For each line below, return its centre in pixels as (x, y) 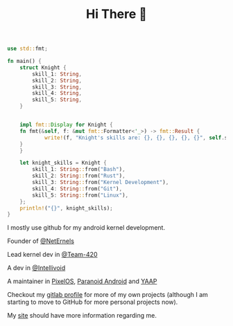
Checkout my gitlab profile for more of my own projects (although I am (107, 295)
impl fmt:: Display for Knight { (66, 125)
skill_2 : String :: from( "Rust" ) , (79, 176)
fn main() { (24, 62)
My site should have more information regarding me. (82, 316)
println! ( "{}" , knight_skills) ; (66, 208)
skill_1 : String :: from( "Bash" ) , (79, 170)
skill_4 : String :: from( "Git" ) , (77, 189)
